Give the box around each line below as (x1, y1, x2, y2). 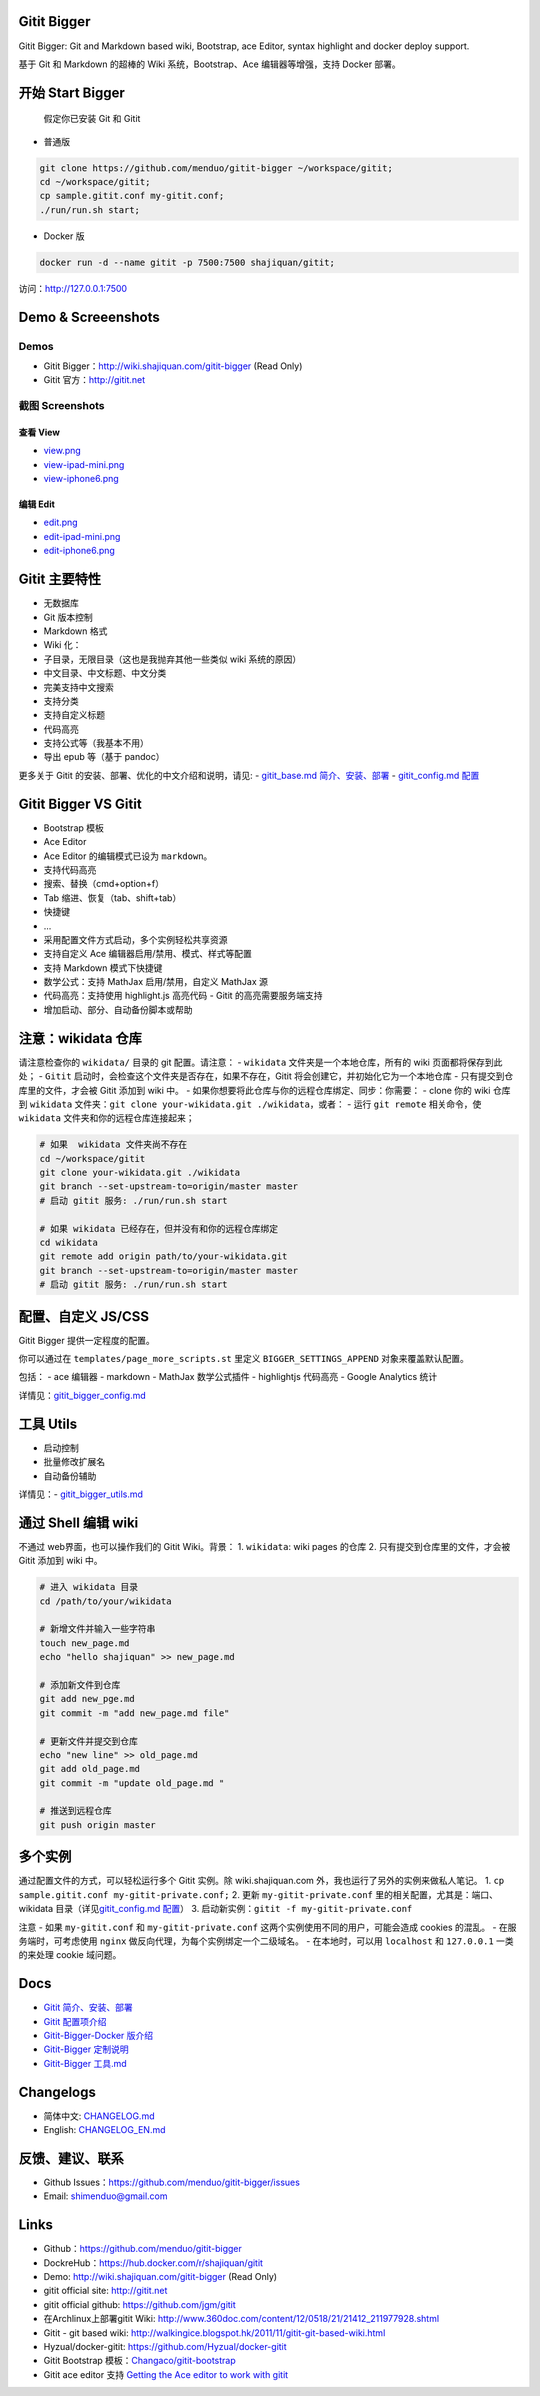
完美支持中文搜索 (43, 681, 114, 693)
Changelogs (18, 2083, 97, 2100)
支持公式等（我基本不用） (43, 737, 149, 749)
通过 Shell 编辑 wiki (18, 1514, 139, 1531)
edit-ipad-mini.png (43, 530, 121, 542)
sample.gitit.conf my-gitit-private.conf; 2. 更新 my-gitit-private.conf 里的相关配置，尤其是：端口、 (18, 1888, 499, 1900)
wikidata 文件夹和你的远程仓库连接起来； (18, 1112, 195, 1124)
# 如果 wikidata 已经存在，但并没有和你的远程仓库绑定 (39, 1223, 279, 1234)
